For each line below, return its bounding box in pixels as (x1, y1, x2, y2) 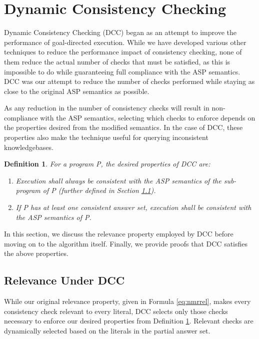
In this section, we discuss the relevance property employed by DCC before (4, 228, 233, 239)
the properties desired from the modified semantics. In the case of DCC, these (4, 122, 243, 132)
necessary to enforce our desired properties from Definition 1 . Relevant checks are (4, 315, 253, 326)
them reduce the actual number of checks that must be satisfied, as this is (4, 56, 230, 66)
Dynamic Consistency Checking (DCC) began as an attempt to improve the (4, 27, 236, 37)
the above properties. (4, 248, 68, 258)
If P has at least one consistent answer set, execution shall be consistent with (15, 202, 251, 212)
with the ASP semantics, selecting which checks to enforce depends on (40, 112, 255, 122)
